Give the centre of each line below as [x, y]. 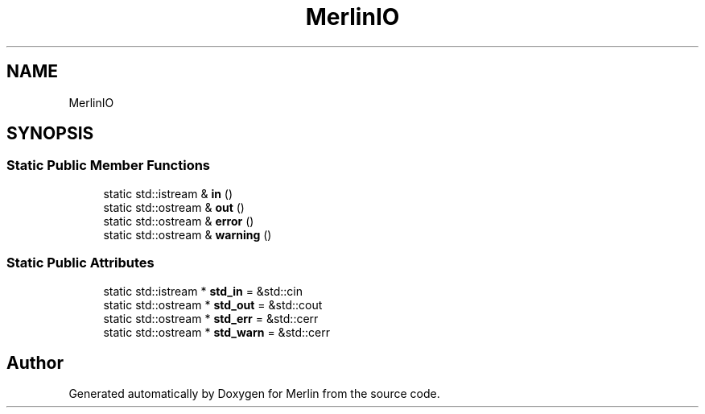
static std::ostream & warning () [188, 234]
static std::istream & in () [168, 193]
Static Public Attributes [80, 263]
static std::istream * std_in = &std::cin [203, 291]
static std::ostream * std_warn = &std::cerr [217, 332]
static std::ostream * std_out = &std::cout [213, 304]
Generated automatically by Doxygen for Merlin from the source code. [254, 394]
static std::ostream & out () [174, 207]
